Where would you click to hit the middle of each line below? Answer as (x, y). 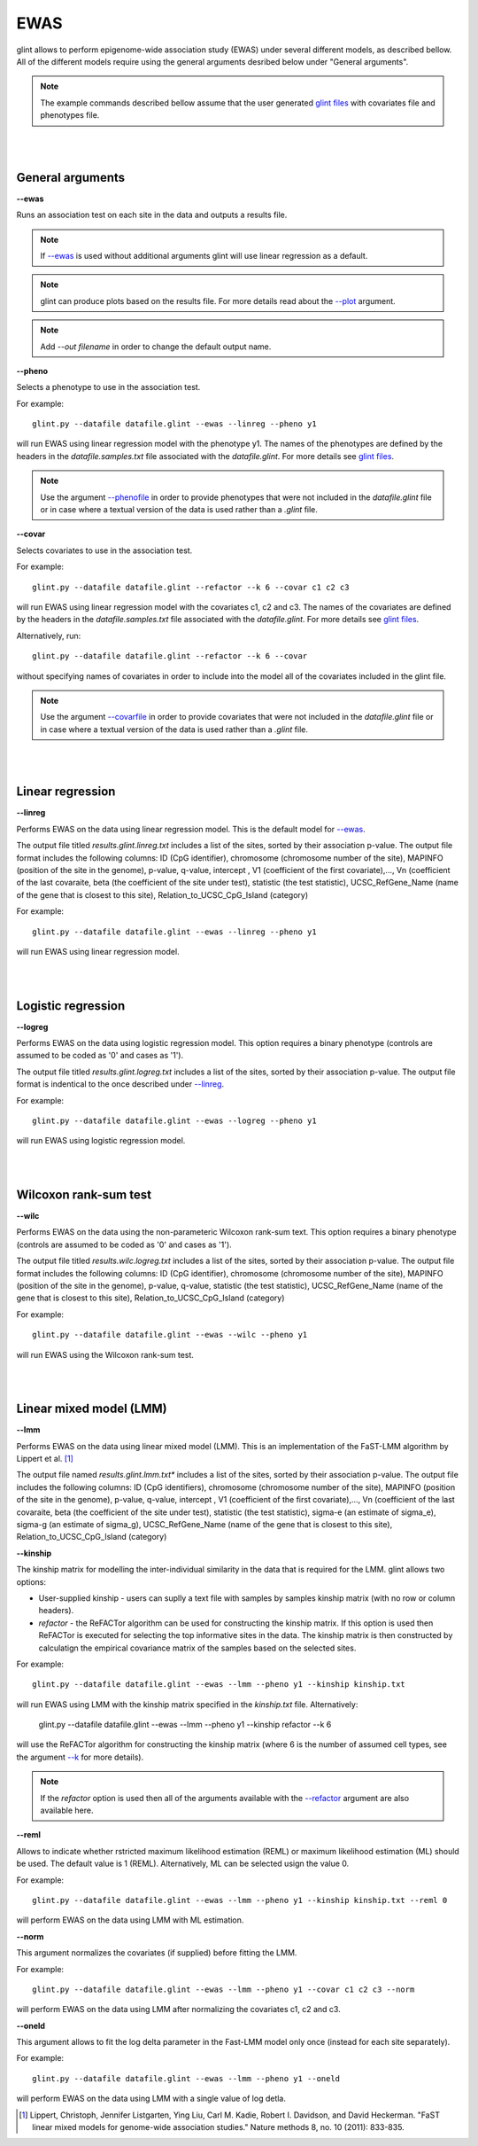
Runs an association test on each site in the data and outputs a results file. (152, 215)
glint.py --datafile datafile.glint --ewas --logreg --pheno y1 (175, 1120)
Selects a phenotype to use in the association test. (108, 387)
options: (31, 1581)
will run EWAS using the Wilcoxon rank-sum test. (105, 1354)
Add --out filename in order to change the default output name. (156, 347)
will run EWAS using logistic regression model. (101, 1141)
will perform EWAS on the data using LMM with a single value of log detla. (151, 2099)
